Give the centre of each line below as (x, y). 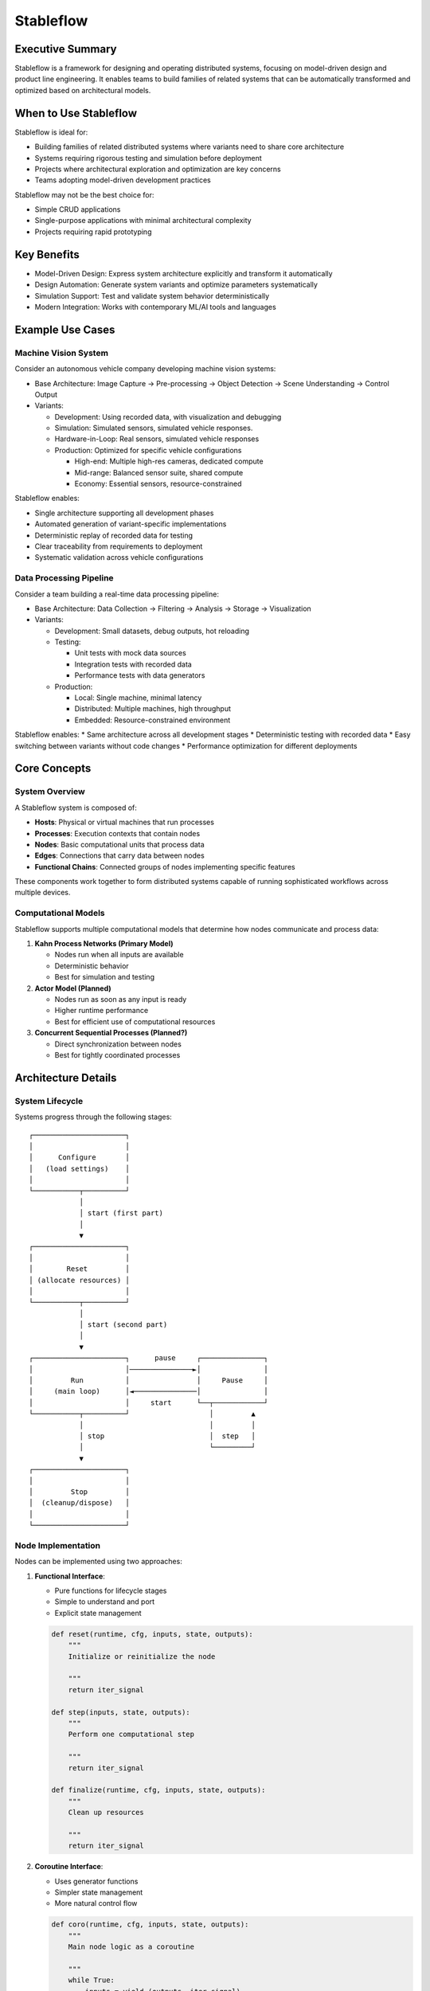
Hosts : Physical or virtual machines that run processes (125, 822)
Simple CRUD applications (78, 209)
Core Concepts (53, 769)
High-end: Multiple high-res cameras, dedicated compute (169, 461)
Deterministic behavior (92, 966)
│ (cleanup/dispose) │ (80, 1503)
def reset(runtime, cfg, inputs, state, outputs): (152, 1634)
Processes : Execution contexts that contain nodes (117, 833)
